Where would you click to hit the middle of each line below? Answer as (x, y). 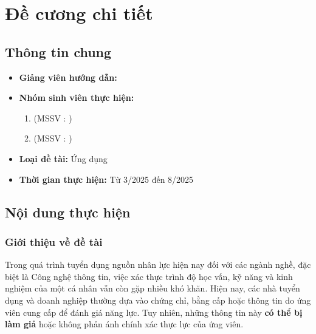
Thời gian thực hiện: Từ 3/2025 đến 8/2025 (106, 179)
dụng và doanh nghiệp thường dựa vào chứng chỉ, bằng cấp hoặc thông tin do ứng (158, 300)
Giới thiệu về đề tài (54, 241)
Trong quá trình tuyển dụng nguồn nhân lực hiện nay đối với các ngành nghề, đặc (158, 264)
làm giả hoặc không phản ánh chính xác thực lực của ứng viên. (124, 324)
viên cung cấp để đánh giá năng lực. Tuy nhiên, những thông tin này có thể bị (154, 312)
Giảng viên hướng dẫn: (68, 77)
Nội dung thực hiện (68, 212)
